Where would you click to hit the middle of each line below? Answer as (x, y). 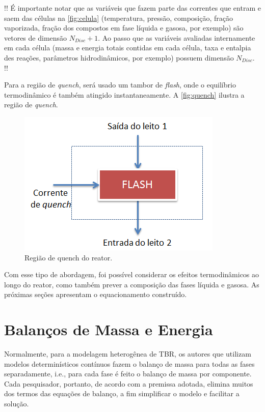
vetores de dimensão (36, 37)
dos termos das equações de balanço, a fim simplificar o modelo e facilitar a (122, 393)
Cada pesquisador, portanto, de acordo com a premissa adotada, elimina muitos (129, 383)
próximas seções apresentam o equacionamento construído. (96, 294)
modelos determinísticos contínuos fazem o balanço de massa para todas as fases (129, 363)
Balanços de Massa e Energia (109, 329)
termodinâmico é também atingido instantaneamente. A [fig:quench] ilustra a (124, 94)
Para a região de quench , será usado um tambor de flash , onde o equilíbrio (120, 85)
